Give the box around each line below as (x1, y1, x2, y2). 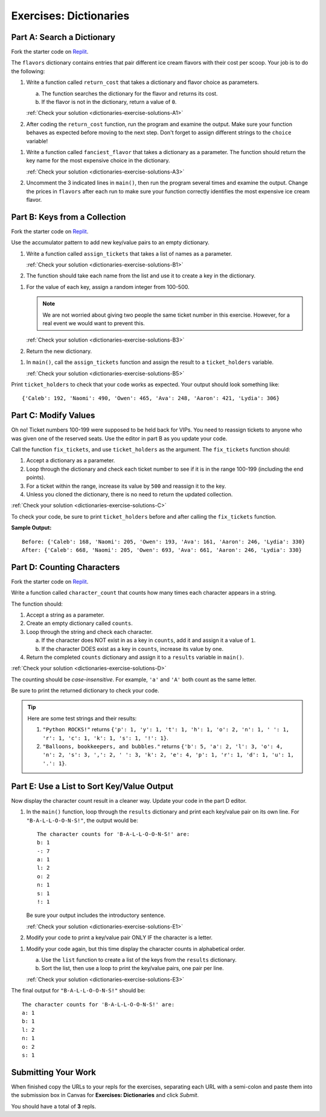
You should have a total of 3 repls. (11, 1102, 97, 1110)
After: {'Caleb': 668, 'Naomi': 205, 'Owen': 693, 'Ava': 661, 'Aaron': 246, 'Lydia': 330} (22, 546, 302, 553)
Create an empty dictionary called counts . (26, 620, 133, 627)
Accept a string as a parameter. (26, 611, 105, 618)
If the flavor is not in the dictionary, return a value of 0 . (41, 99, 177, 106)
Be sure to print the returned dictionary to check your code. (11, 687, 159, 694)
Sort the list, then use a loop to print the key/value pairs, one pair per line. (41, 965, 224, 972)
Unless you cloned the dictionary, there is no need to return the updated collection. (26, 490, 233, 498)
